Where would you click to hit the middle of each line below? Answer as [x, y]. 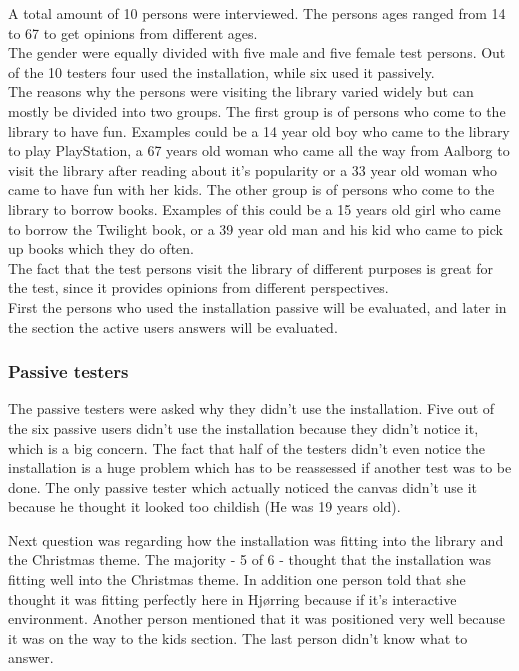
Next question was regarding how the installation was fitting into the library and [256, 539]
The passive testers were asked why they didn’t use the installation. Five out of [251, 408]
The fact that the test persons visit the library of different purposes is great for [250, 267]
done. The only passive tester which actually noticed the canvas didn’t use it [243, 486]
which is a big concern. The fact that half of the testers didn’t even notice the [247, 447]
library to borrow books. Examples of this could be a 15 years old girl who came [254, 208]
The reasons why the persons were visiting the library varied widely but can [241, 91]
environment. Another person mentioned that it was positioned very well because [257, 618]
